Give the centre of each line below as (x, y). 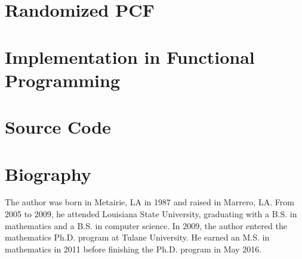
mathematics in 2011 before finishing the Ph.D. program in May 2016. (133, 249)
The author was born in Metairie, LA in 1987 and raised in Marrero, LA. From (150, 202)
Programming (62, 80)
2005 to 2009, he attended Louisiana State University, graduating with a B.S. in (151, 214)
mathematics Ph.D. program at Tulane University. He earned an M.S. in (137, 237)
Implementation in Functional (130, 56)
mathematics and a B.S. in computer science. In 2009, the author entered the (146, 225)
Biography (48, 173)
